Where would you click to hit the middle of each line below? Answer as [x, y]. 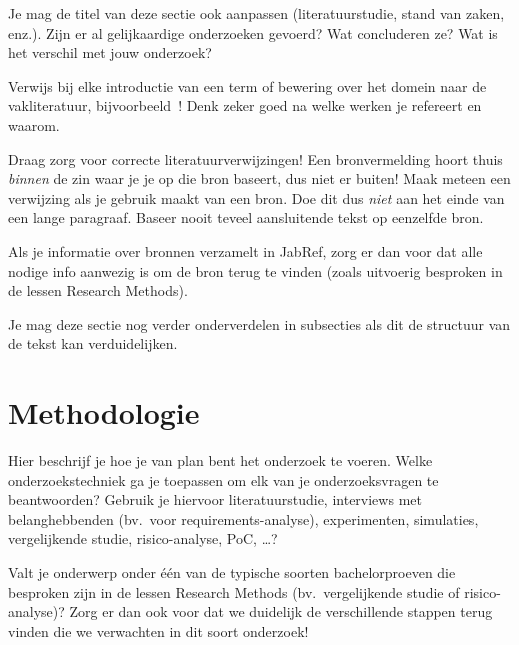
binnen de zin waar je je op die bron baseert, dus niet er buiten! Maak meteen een [259, 178]
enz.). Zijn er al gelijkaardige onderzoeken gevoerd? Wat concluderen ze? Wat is [253, 32]
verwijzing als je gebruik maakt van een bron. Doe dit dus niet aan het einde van [256, 197]
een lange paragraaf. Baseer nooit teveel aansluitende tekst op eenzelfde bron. [246, 217]
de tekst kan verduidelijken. [93, 343]
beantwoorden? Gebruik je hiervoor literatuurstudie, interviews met [215, 499]
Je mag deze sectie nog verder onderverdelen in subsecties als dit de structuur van [259, 323]
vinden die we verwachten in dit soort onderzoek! [158, 630]
